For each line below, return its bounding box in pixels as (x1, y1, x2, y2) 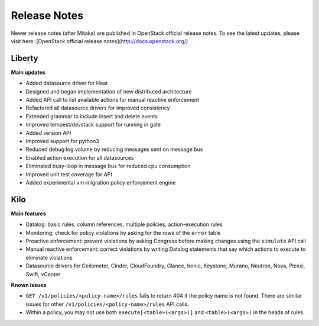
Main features (11, 210, 47, 217)
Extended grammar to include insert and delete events (25, 112, 158, 120)
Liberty (11, 53, 38, 63)
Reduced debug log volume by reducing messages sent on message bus (25, 146, 203, 153)
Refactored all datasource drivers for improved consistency (25, 104, 171, 112)
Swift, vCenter (25, 270, 61, 277)
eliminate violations (25, 254, 73, 261)
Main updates (11, 69, 45, 76)
